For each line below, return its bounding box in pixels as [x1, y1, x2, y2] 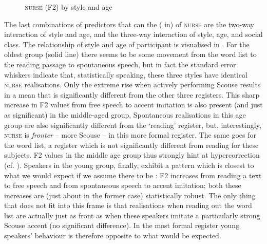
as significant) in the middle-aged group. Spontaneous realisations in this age [4, 109, 246, 120]
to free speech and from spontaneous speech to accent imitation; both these [4, 180, 241, 191]
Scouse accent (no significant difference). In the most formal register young [4, 220, 240, 231]
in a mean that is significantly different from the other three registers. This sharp [4, 89, 260, 100]
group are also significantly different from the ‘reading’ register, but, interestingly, [4, 119, 261, 130]
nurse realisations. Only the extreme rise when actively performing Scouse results [4, 79, 261, 90]
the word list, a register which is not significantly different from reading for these [4, 139, 259, 150]
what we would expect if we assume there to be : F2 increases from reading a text [4, 170, 262, 180]
